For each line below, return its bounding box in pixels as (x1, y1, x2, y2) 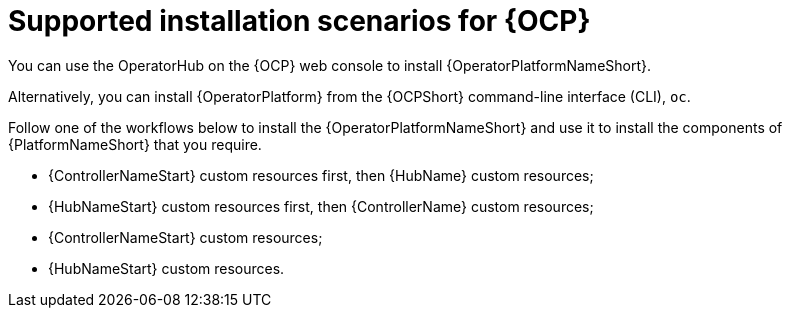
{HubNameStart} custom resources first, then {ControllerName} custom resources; (48, 197, 594, 215)
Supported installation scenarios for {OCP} (8, 4, 591, 38)
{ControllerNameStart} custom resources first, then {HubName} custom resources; (48, 166, 594, 184)
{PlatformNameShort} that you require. (8, 135, 262, 153)
